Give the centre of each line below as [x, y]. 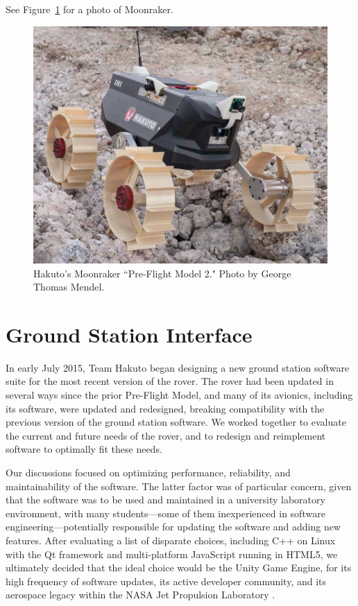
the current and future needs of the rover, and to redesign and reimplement [166, 435]
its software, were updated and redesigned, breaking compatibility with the [165, 408]
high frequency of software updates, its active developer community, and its [166, 581]
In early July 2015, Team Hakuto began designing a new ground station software [178, 367]
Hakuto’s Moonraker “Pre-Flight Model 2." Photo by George [162, 273]
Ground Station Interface [129, 334]
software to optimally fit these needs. [84, 449]
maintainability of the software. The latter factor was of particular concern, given [179, 486]
